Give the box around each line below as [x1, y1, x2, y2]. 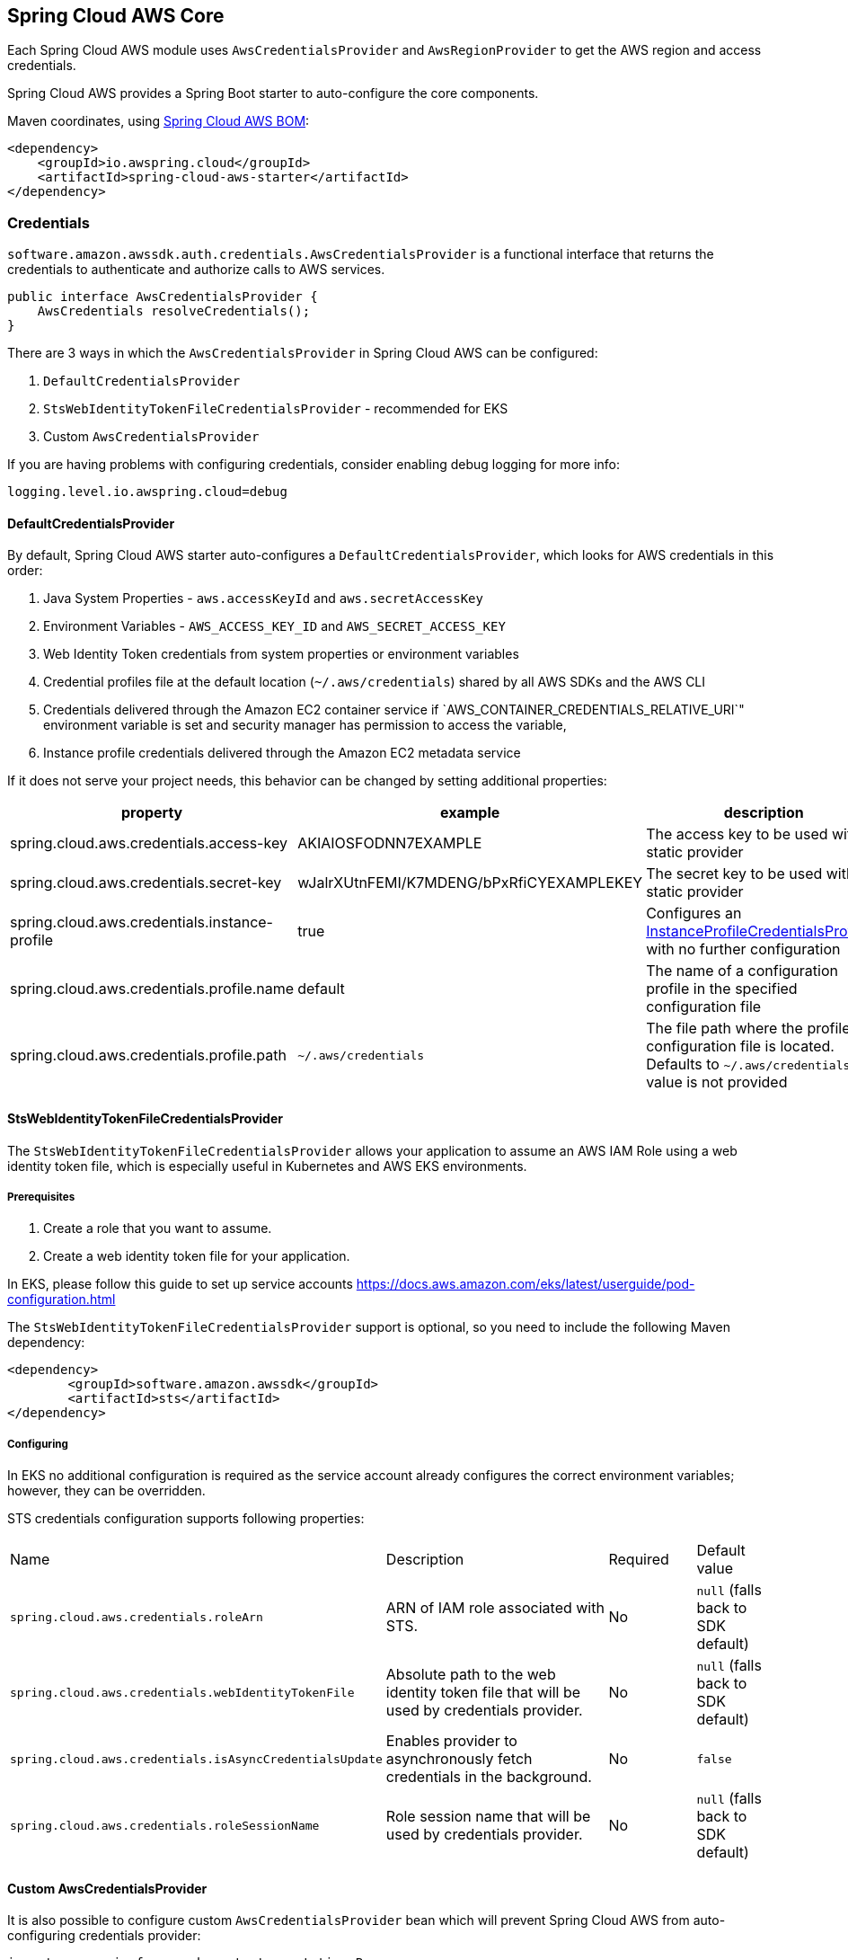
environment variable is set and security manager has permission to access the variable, [43, 717, 567, 733]
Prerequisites [7, 1191, 75, 1203]
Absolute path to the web [385, 1665, 556, 1684]
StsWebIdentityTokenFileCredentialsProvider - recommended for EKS [43, 401, 508, 417]
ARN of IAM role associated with [385, 1599, 605, 1618]
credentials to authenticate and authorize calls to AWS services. [7, 262, 385, 278]
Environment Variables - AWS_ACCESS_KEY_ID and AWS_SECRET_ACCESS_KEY [43, 618, 506, 634]
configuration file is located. [646, 1037, 835, 1056]
